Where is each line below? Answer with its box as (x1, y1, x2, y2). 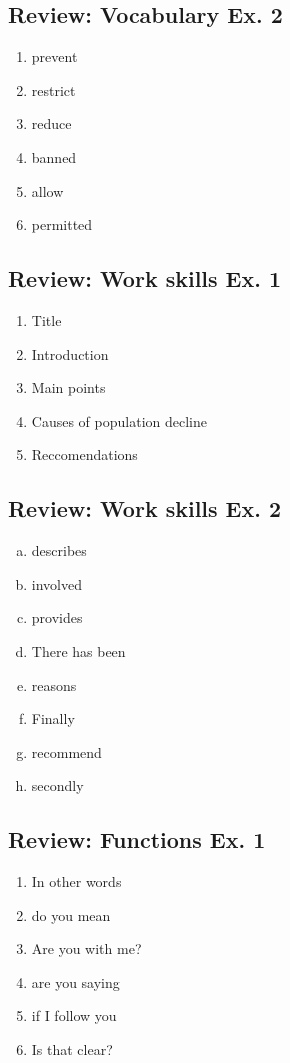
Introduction (31, 343, 109, 364)
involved (31, 573, 82, 594)
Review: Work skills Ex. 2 (8, 493, 282, 524)
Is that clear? (31, 1039, 113, 1060)
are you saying (31, 971, 120, 992)
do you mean (31, 904, 111, 925)
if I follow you (31, 1005, 117, 1026)
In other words (31, 871, 122, 892)
